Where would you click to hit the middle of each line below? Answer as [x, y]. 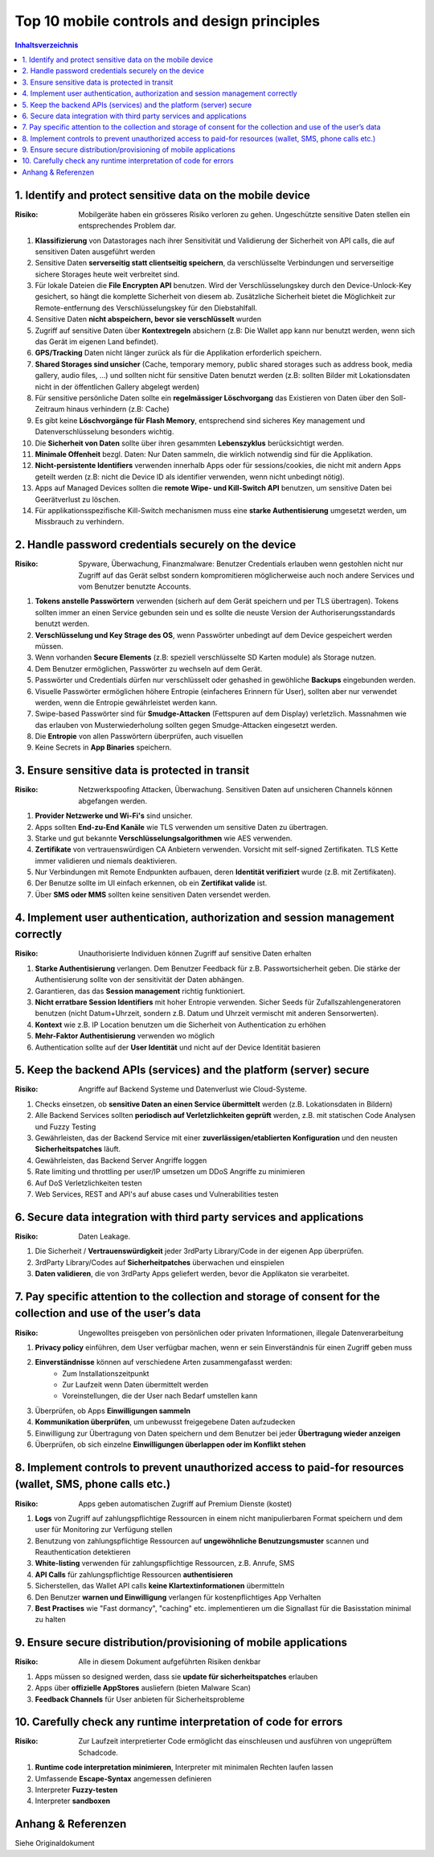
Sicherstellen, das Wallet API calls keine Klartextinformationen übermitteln [160, 1586]
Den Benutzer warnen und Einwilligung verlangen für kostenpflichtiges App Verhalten [178, 1597]
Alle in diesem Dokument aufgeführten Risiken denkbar [170, 1662]
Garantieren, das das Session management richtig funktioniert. [140, 991]
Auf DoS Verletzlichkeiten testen [88, 1183]
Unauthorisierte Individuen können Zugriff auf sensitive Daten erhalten [195, 954]
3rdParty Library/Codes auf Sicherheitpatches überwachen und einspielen [160, 1262]
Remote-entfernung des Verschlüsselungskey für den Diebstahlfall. [146, 308]
